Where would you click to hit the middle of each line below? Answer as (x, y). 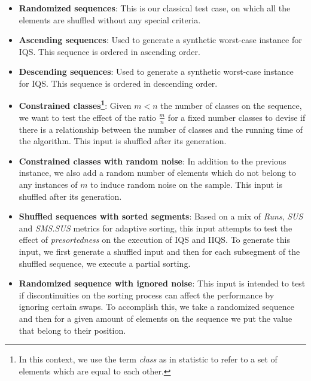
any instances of (48, 185)
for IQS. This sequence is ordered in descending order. (118, 83)
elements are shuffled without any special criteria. (110, 19)
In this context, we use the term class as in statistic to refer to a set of (148, 359)
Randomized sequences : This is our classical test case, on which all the (155, 8)
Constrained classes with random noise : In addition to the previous (153, 161)
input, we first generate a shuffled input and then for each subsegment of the (159, 251)
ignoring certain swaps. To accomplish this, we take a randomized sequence (156, 307)
